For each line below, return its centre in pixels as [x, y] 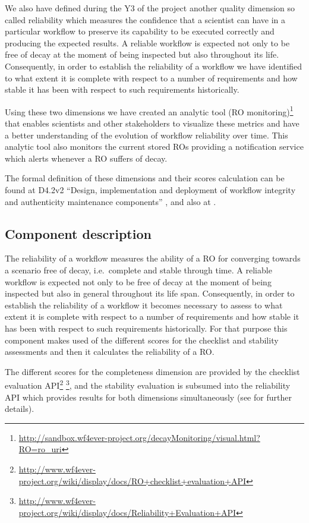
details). [20, 409]
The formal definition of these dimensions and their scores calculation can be [145, 178]
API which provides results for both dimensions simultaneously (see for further [148, 397]
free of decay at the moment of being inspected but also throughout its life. [142, 54]
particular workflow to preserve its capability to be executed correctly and [140, 31]
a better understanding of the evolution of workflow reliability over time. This [146, 135]
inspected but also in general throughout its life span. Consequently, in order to [150, 293]
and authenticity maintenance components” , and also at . [111, 201]
